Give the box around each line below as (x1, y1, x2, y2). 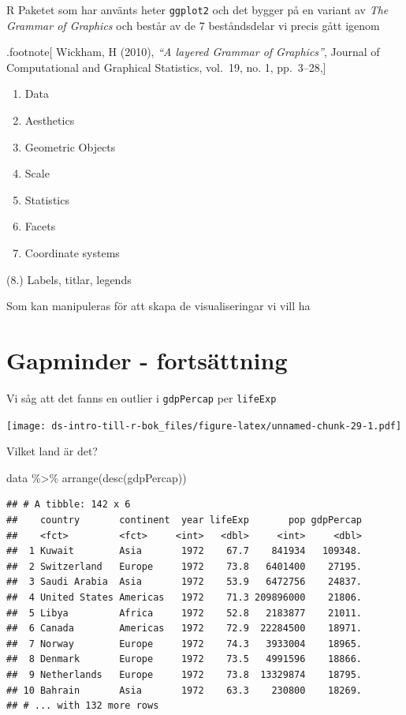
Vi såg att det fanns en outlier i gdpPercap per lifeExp (6, 389, 277, 406)
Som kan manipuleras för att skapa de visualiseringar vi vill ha (6, 298, 311, 314)
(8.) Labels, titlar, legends (6, 271, 132, 287)
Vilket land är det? (6, 443, 98, 459)
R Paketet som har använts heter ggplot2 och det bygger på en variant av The (6, 2, 389, 17)
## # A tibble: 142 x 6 (6, 499, 131, 511)
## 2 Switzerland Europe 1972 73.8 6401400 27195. (6, 560, 363, 572)
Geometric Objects (24, 138, 116, 155)
